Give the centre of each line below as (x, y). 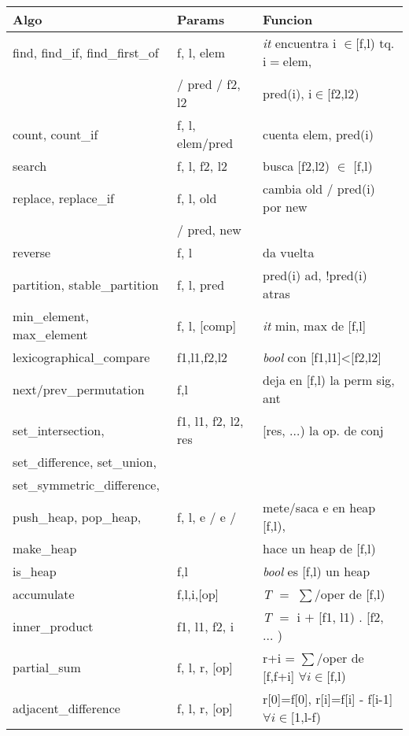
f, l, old (197, 198)
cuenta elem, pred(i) (319, 134)
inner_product (53, 626)
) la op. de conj (342, 430)
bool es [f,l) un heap (317, 571)
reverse (32, 252)
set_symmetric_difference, (86, 485)
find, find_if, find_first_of (86, 52)
